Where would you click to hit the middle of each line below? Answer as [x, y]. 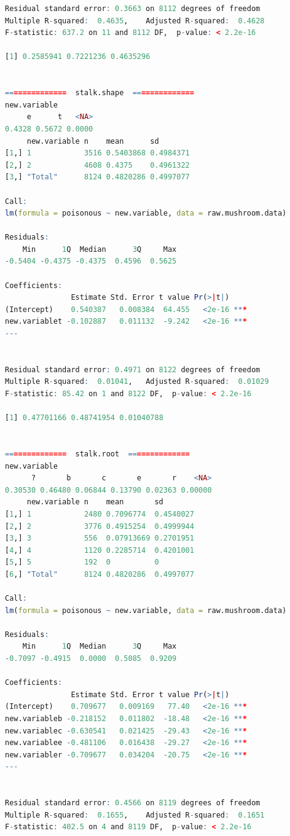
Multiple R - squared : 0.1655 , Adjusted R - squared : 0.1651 [135, 815]
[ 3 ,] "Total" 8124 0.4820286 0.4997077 [97, 177]
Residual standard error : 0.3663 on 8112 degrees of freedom [133, 9]
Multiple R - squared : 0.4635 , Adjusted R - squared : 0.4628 [135, 21]
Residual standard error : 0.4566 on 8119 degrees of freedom [133, 803]
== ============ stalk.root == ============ [97, 454]
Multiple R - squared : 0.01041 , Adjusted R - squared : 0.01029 [137, 382]
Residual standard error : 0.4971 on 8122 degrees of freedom [133, 369]
